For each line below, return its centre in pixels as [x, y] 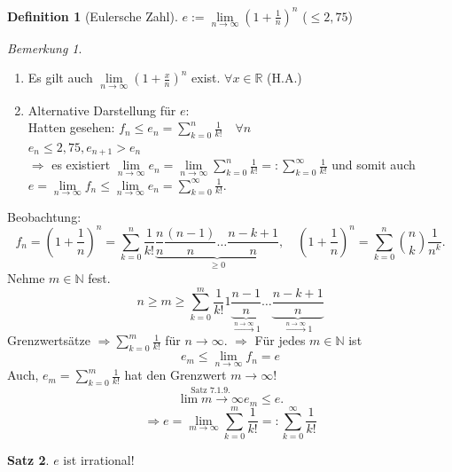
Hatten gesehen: [71, 127]
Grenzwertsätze [49, 340]
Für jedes [280, 340]
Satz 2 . [28, 459]
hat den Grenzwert [175, 375]
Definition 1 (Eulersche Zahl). [93, 16]
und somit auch [374, 165]
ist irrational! [99, 459]
